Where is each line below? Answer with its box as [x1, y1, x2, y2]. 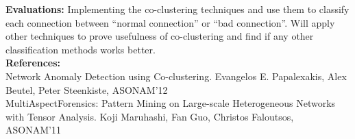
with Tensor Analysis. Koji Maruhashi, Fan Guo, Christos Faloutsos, [5, 109, 294, 123]
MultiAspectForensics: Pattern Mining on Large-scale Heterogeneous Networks [5, 96, 336, 110]
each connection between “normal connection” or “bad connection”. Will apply [5, 15, 335, 29]
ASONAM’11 [5, 123, 61, 137]
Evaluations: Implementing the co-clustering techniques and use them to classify [5, 2, 350, 16]
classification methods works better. [5, 42, 156, 56]
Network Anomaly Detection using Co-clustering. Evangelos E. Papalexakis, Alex [5, 68, 347, 83]
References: [5, 55, 61, 70]
